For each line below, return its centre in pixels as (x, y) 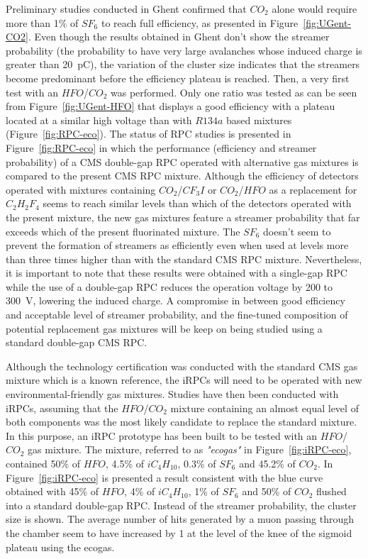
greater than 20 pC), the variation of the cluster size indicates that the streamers (183, 64)
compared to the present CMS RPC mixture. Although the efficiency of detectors (182, 176)
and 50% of (267, 491)
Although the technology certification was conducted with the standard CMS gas (182, 366)
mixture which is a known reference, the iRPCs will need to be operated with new (184, 380)
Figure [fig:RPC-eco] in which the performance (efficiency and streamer (161, 147)
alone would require (314, 9)
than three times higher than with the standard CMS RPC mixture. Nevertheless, (184, 259)
